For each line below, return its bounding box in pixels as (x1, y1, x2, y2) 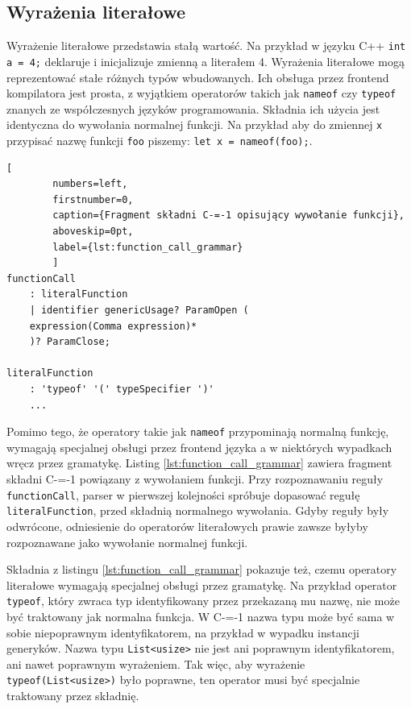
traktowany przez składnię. (6, 687, 139, 704)
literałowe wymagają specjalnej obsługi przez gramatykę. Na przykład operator (6, 576, 397, 593)
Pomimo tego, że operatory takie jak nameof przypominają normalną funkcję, (6, 423, 389, 440)
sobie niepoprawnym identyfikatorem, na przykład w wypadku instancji (6, 624, 359, 641)
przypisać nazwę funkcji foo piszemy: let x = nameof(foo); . (6, 132, 313, 149)
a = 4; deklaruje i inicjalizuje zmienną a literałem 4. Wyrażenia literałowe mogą (6, 52, 405, 69)
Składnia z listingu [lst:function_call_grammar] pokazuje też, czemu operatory (6, 561, 397, 578)
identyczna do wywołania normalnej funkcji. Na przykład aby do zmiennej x (6, 116, 383, 133)
